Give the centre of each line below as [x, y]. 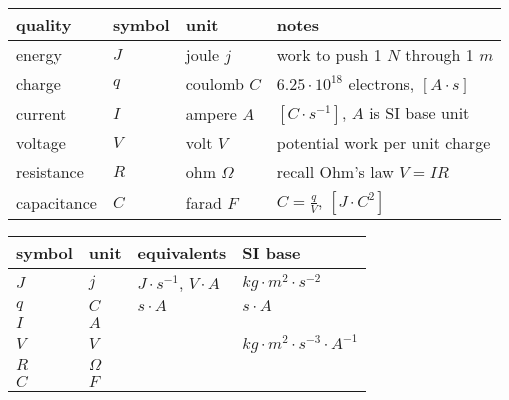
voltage [41, 142]
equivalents [182, 252]
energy [39, 54]
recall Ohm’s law [335, 171]
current [41, 113]
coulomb [214, 83]
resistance [50, 171]
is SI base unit [419, 112]
